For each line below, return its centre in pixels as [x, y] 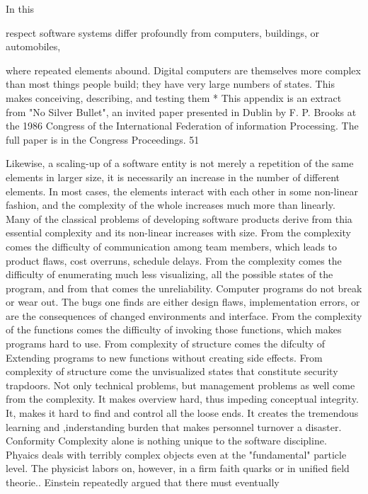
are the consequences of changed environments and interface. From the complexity [184, 315]
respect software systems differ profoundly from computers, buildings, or [162, 32]
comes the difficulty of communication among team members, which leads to [172, 246]
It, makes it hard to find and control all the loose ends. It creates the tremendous [182, 413]
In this [20, 8]
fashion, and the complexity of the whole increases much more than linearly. [171, 205]
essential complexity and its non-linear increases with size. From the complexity [179, 232]
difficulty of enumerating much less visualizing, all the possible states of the [169, 274]
